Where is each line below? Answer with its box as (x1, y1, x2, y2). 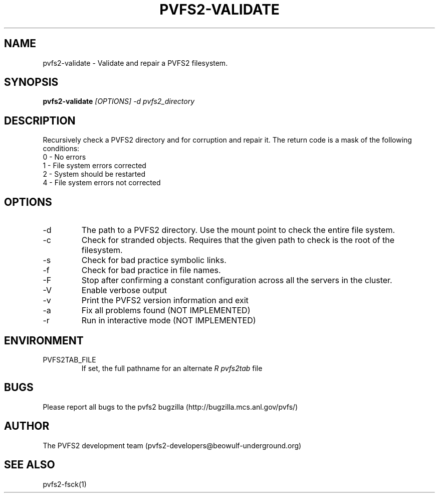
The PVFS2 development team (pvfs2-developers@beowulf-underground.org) (43, 441, 302, 450)
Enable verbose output (81, 285, 167, 296)
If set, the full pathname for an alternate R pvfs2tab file (81, 363, 263, 372)
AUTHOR (4, 420, 50, 433)
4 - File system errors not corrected (43, 178, 161, 187)
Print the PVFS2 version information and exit (81, 295, 249, 306)
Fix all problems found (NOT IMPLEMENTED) (81, 305, 251, 316)
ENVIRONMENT (4, 334, 84, 347)
